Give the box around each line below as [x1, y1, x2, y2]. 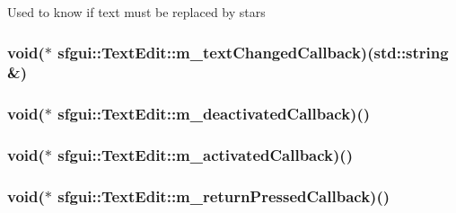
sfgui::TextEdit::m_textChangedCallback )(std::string [57, 40, 449, 63]
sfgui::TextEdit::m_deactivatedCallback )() [57, 102, 371, 125]
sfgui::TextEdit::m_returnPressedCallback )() [57, 184, 390, 207]
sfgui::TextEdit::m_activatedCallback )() [57, 144, 353, 166]
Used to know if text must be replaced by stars [7, 3, 266, 21]
